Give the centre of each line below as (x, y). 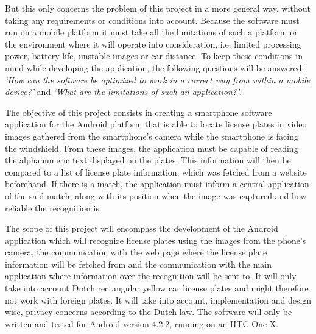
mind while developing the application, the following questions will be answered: (155, 67)
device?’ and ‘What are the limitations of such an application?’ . (124, 92)
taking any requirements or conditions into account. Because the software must (152, 20)
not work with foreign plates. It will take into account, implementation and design (158, 300)
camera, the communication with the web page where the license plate (136, 252)
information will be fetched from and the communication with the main (138, 264)
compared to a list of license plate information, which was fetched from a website (156, 172)
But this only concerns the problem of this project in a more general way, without (158, 8)
